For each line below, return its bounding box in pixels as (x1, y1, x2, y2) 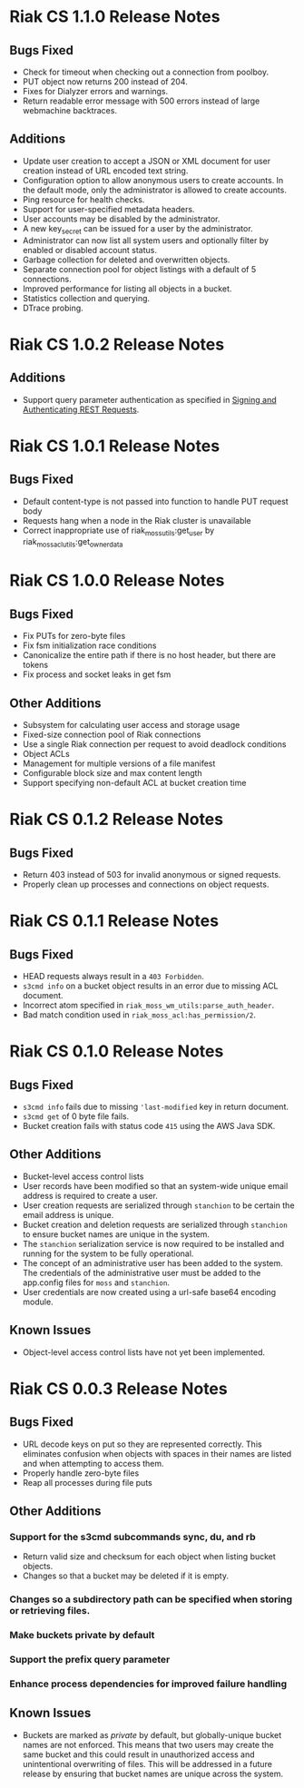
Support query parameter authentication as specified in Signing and (22, 394, 277, 405)
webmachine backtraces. (22, 105, 118, 115)
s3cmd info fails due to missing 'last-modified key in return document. (22, 1101, 289, 1113)
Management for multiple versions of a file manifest (22, 758, 216, 769)
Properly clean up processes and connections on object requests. (22, 879, 270, 890)
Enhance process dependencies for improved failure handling (9, 1677, 288, 1690)
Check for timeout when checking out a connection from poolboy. (22, 66, 270, 77)
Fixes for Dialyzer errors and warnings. (22, 86, 169, 96)
